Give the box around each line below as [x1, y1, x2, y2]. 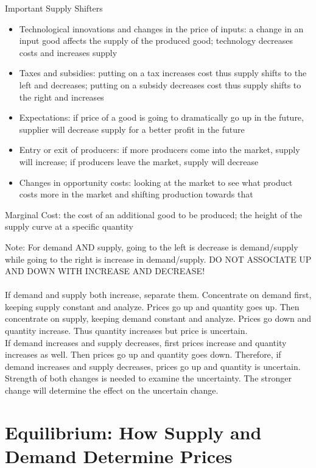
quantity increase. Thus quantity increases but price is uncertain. [5, 324, 248, 337]
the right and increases [19, 90, 104, 103]
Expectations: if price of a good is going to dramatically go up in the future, [19, 111, 304, 124]
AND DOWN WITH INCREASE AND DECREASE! [5, 264, 205, 277]
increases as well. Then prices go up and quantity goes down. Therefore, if [5, 348, 281, 361]
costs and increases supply [19, 46, 118, 58]
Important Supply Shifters [5, 2, 103, 14]
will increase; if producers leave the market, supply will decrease [19, 155, 259, 168]
